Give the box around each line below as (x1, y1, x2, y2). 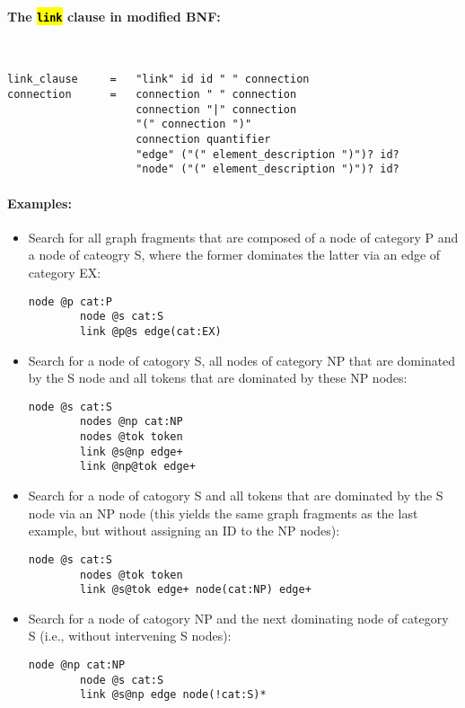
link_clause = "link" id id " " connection (7, 73, 310, 86)
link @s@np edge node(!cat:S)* (80, 688, 267, 702)
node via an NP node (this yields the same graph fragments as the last (28, 503, 418, 522)
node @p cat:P (28, 295, 112, 308)
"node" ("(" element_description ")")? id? (136, 163, 399, 176)
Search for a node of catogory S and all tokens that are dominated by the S (28, 486, 443, 505)
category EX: (28, 263, 101, 282)
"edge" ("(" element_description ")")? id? (136, 147, 399, 161)
